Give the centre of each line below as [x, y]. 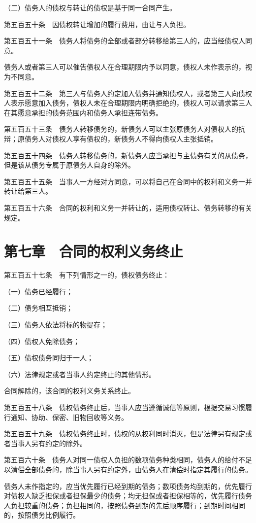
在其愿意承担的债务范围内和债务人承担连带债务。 [83, 112]
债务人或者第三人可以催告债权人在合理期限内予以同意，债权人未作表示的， [125, 67]
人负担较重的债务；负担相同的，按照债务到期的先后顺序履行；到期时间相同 [125, 505]
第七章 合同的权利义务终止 [94, 251]
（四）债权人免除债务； [42, 341]
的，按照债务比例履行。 [42, 515]
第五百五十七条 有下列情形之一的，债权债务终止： [87, 275]
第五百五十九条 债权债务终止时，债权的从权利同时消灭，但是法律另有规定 [125, 434]
